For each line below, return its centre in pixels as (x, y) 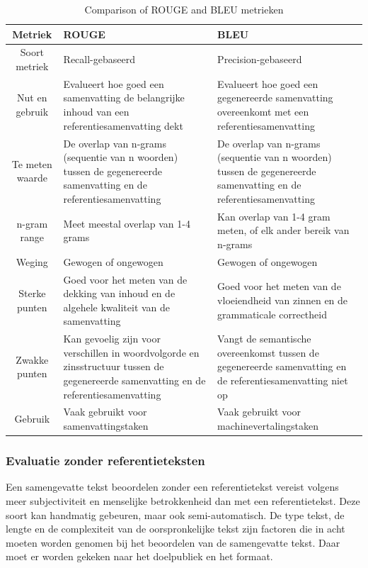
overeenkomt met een (263, 112)
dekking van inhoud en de (119, 293)
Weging (32, 261)
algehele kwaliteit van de (117, 307)
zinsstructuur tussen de (114, 366)
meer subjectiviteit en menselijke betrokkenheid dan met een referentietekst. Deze (183, 500)
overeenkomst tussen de (268, 352)
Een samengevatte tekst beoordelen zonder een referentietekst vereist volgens (172, 487)
